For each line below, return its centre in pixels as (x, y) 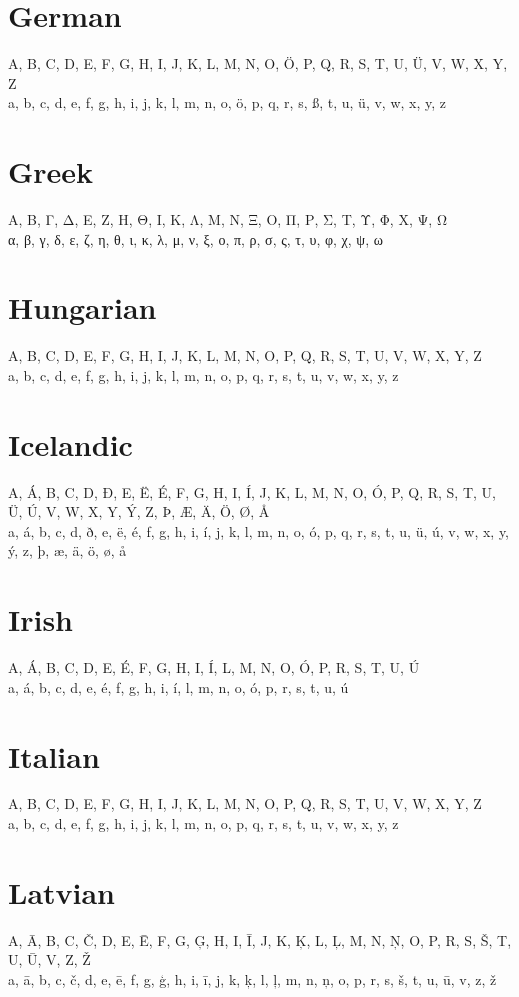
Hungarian (82, 307)
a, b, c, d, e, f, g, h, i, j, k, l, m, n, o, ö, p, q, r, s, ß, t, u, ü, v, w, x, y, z (227, 102)
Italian (54, 755)
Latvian (62, 891)
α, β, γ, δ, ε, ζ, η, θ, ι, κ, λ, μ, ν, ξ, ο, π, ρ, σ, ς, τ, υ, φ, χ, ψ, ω (195, 238)
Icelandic (70, 443)
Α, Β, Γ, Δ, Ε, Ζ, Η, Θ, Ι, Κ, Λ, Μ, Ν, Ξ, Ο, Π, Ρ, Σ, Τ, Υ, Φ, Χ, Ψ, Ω (228, 219)
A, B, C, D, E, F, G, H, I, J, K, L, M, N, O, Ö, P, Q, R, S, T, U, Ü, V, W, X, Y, (258, 63)
